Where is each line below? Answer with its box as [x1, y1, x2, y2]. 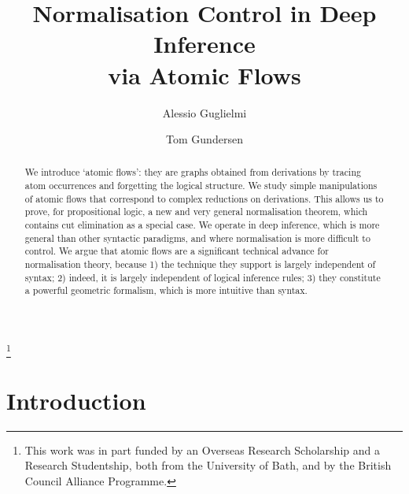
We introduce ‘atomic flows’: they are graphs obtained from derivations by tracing [24, 165, 361, 179]
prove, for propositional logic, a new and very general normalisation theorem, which [24, 205, 368, 218]
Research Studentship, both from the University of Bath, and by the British [24, 457, 392, 474]
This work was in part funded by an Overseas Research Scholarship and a [24, 441, 380, 458]
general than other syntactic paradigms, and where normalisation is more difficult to [24, 231, 370, 244]
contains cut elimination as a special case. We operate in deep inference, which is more [24, 218, 380, 232]
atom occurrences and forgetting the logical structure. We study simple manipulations [24, 179, 378, 192]
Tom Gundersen [166, 131, 243, 147]
